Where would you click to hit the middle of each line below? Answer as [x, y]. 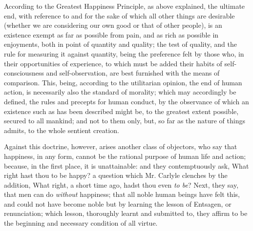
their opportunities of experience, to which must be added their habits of [113, 63]
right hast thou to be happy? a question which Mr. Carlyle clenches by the [116, 175]
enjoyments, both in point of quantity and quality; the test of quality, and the [121, 44]
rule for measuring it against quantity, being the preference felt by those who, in [124, 53]
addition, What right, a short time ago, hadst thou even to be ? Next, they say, [121, 184]
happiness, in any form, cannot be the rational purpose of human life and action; [125, 156]
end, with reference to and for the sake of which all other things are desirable [119, 15]
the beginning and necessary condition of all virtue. [81, 223]
